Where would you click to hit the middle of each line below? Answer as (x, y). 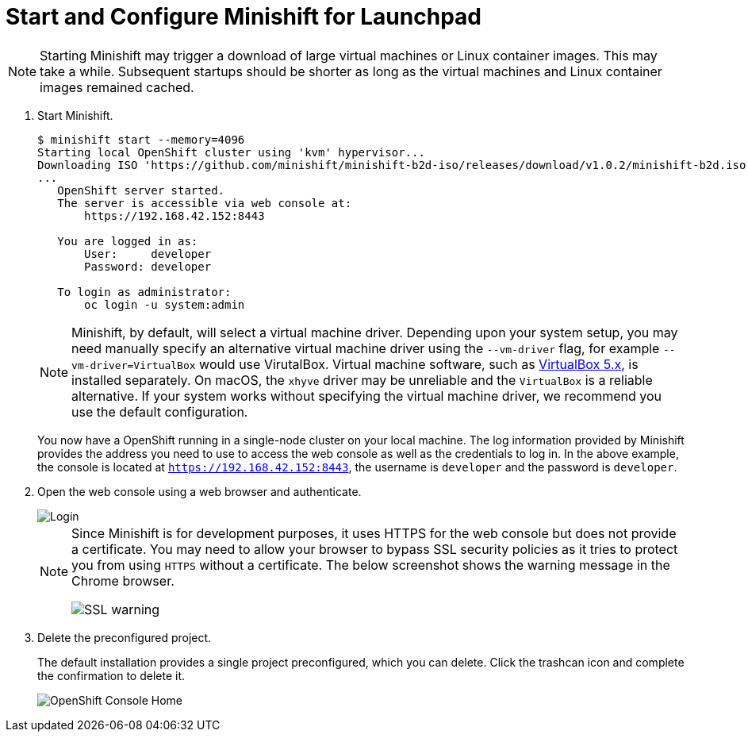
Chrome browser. (123, 580)
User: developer (148, 254)
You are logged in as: (128, 241)
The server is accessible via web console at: (205, 203)
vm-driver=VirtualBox (134, 365)
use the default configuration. (160, 411)
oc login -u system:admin (165, 304)
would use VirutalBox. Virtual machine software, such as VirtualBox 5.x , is (419, 364)
